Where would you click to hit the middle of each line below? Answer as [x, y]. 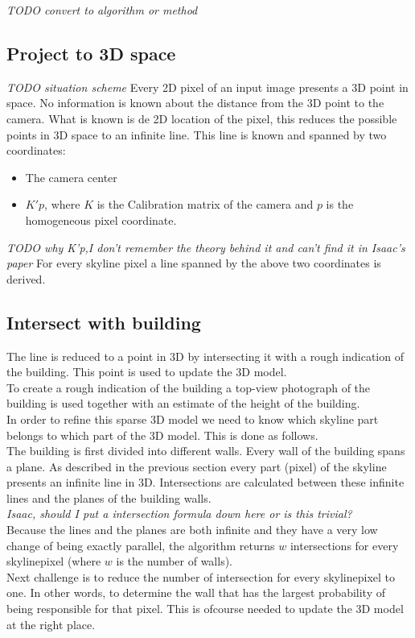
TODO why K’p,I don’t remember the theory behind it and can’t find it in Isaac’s [206, 247]
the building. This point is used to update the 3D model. [147, 372]
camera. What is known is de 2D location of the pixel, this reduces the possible [202, 118]
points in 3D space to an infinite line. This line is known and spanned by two [197, 134]
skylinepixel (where [54, 561]
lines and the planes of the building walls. [109, 497]
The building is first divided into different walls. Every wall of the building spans [206, 451]
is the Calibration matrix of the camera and [205, 204]
